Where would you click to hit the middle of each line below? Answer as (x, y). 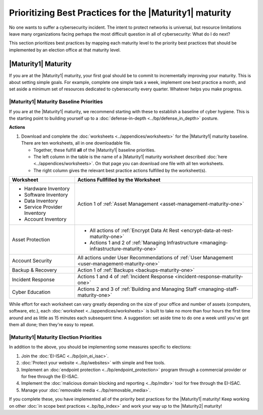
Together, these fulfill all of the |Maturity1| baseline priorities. (94, 150)
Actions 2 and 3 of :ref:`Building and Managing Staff (137, 289)
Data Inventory (41, 201)
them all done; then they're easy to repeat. (52, 325)
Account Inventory (45, 219)
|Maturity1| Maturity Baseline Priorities (56, 102)
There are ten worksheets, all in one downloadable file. (76, 143)
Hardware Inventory (47, 189)
